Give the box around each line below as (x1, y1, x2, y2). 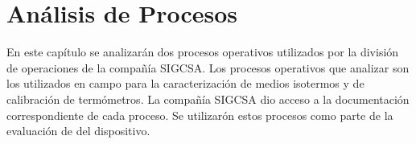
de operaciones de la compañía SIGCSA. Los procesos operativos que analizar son (6, 59, 410, 76)
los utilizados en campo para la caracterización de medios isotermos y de (6, 75, 365, 92)
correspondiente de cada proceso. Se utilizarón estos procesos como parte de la (6, 106, 393, 123)
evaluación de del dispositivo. (6, 122, 150, 139)
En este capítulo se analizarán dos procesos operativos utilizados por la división (6, 43, 399, 60)
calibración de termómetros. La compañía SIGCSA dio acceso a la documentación (6, 90, 410, 107)
